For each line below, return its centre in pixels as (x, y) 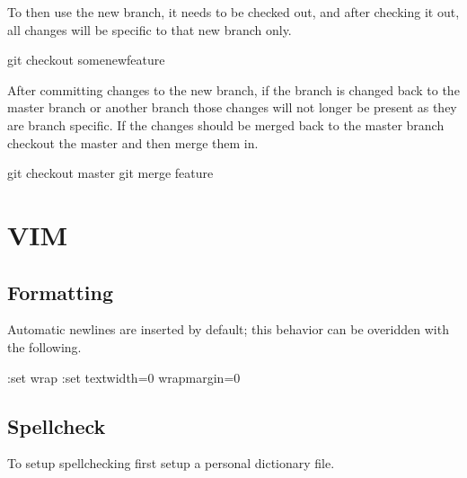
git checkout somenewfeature (86, 60)
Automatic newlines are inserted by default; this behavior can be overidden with (228, 329)
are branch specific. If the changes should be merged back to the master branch (226, 124)
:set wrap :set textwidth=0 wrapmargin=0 (124, 377)
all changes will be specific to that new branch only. (150, 29)
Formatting (61, 292)
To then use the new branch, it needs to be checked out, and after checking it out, (233, 12)
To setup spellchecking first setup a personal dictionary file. (171, 463)
